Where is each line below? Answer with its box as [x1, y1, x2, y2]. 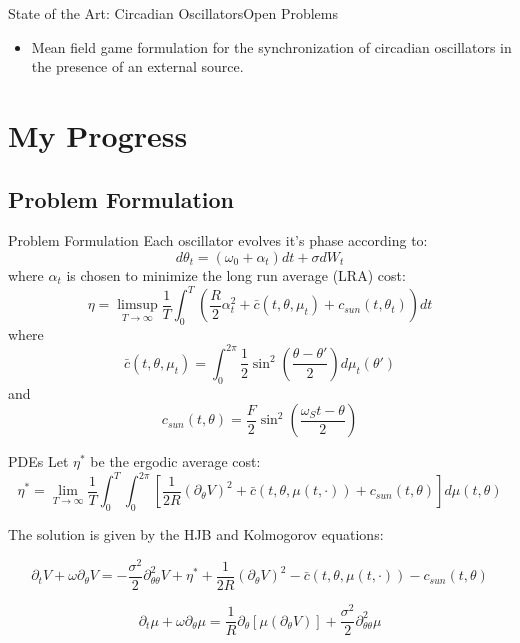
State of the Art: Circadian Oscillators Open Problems [8, 3, 338, 23]
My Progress [8, 114, 188, 155]
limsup [117, 298, 158, 313]
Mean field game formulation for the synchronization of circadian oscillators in [31, 36, 512, 57]
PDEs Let [8, 451, 69, 472]
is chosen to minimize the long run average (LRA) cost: [66, 264, 406, 285]
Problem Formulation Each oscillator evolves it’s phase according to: [8, 230, 428, 251]
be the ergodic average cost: [90, 451, 261, 472]
